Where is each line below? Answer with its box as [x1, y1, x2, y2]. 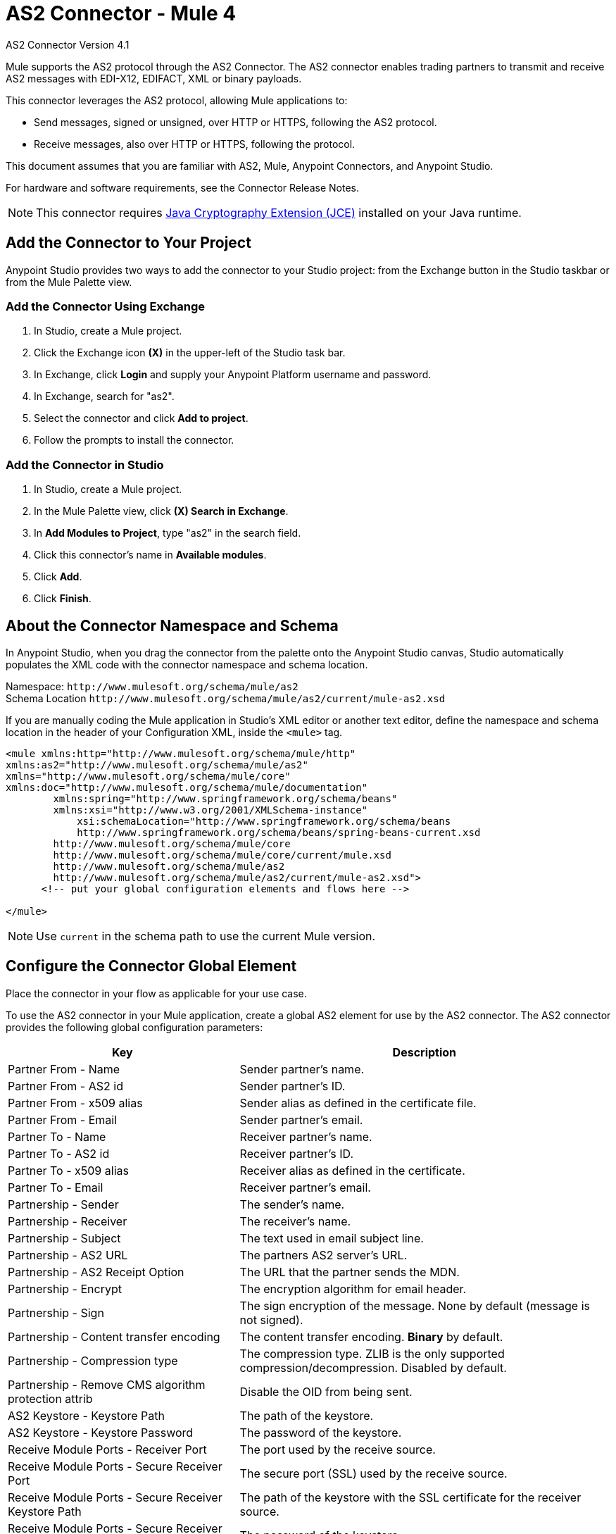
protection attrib [8, 1391, 93, 1406]
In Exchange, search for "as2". [34, 390, 175, 403]
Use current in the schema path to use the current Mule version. [36, 928, 376, 943]
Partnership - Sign [8, 1305, 104, 1320]
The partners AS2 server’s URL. [239, 1247, 408, 1262]
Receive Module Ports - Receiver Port [8, 1442, 207, 1457]
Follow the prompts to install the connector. [34, 434, 234, 447]
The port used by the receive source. [239, 1442, 436, 1457]
